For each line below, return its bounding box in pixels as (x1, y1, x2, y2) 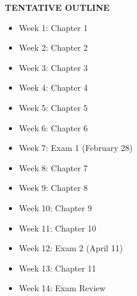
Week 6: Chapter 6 (19, 121, 88, 134)
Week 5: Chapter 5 (19, 101, 88, 113)
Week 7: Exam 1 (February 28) (19, 141, 133, 154)
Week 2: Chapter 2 (19, 41, 88, 54)
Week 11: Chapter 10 (19, 221, 96, 234)
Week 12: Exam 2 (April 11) (19, 242, 123, 254)
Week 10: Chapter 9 (19, 201, 92, 214)
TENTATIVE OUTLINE (5, 1, 110, 13)
